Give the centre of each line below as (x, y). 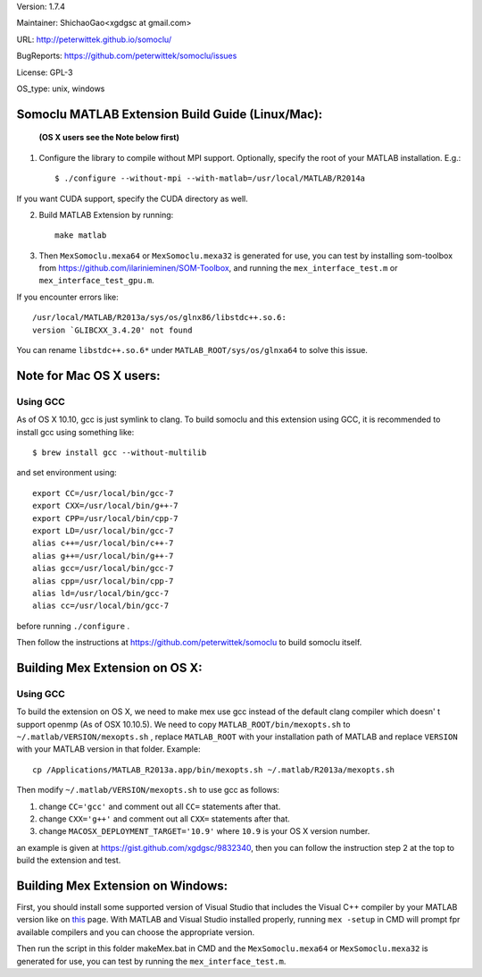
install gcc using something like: (75, 432)
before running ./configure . (73, 626)
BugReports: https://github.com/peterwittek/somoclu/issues (127, 56)
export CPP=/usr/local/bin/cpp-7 (105, 518)
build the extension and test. (69, 860)
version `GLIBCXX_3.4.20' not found (112, 330)
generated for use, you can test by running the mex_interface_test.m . (151, 961)
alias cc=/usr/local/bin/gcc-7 (101, 606)
